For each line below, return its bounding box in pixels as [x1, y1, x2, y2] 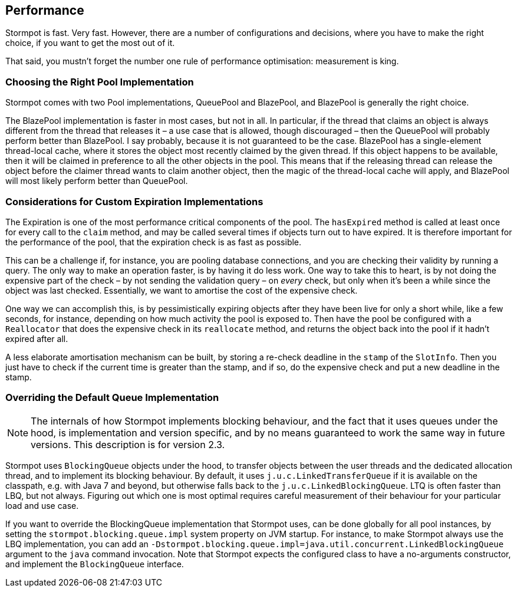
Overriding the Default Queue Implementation [5, 392, 219, 404]
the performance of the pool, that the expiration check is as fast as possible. [5, 236, 302, 247]
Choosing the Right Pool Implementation [5, 75, 194, 88]
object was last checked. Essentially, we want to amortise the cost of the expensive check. [5, 285, 358, 295]
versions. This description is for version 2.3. [31, 438, 225, 450]
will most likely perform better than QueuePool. [5, 176, 188, 186]
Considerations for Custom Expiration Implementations [5, 195, 264, 208]
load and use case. [5, 500, 79, 511]
